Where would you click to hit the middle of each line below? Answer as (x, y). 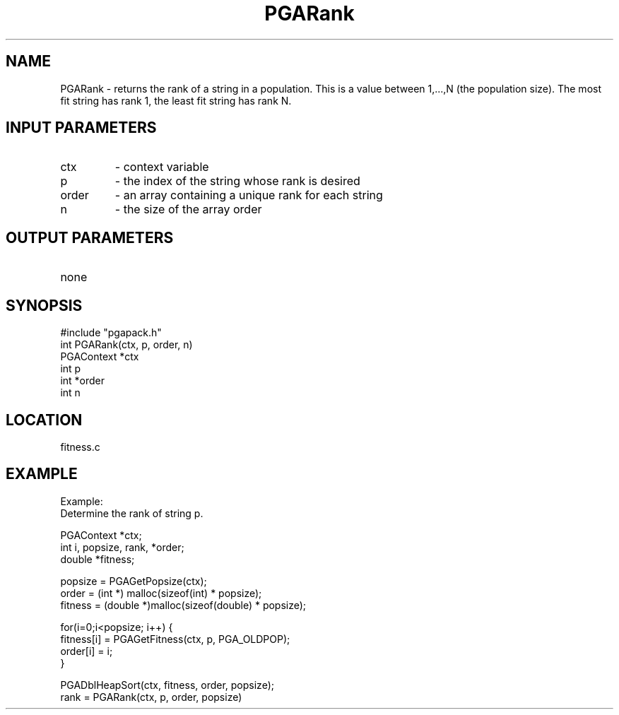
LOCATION (44, 420)
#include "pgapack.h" (111, 333)
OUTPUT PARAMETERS (90, 237)
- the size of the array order (188, 209)
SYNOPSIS (44, 305)
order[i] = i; (87, 651)
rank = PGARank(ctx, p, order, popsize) (151, 697)
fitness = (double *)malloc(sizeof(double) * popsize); (183, 605)
